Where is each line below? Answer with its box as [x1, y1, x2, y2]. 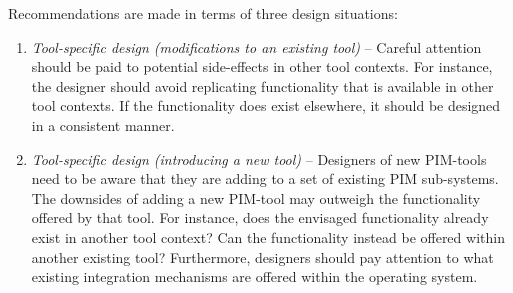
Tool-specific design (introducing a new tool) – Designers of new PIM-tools [31, 148, 487, 169]
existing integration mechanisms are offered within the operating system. [31, 266, 478, 287]
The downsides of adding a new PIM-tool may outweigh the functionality [31, 187, 481, 208]
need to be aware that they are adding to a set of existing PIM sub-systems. [31, 168, 499, 189]
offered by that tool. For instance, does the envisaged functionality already [31, 207, 489, 228]
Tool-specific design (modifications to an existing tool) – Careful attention [31, 36, 482, 57]
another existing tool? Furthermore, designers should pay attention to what [31, 246, 494, 267]
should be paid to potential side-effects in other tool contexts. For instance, [31, 56, 493, 77]
